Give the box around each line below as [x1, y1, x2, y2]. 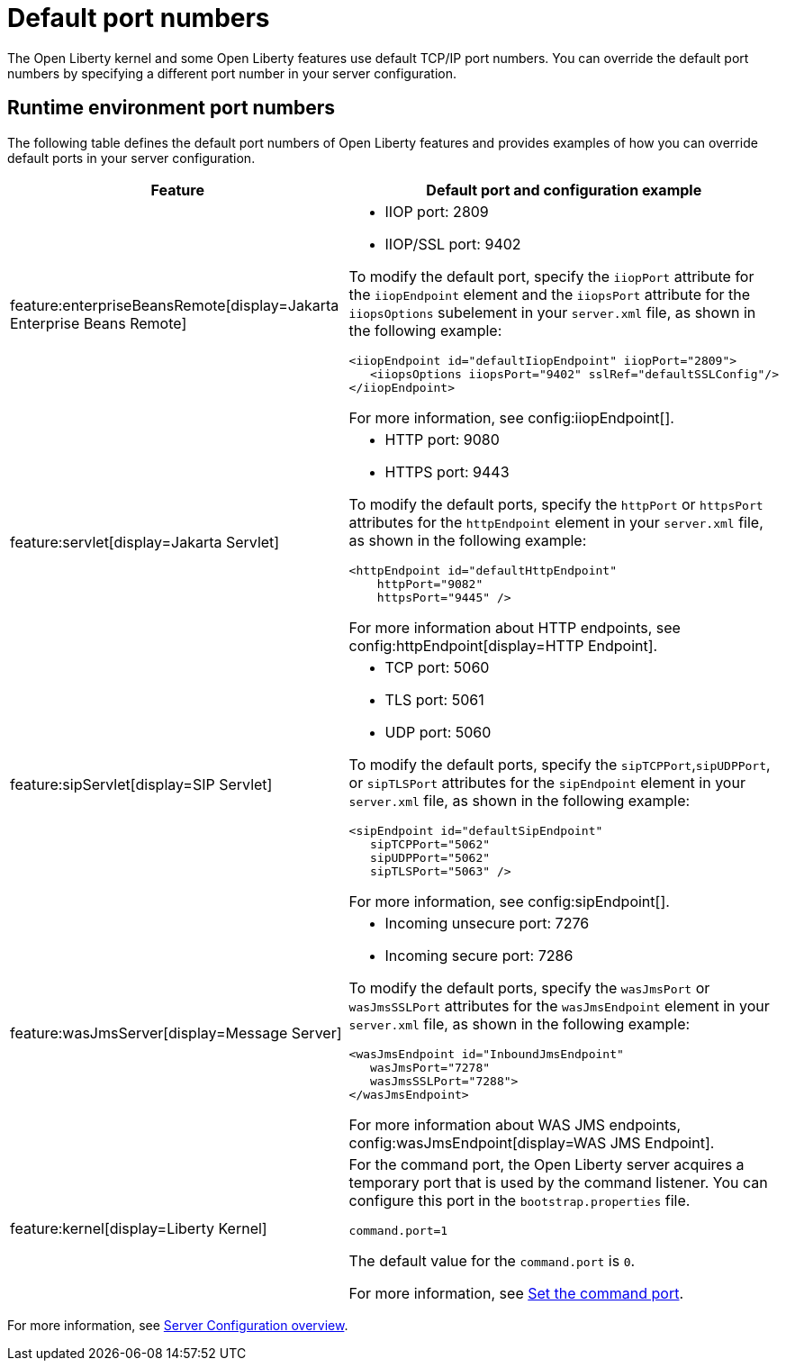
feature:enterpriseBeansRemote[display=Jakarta [10, 296, 339, 315]
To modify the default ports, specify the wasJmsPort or [348, 978, 710, 997]
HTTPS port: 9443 [384, 462, 510, 481]
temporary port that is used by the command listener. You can [348, 1173, 768, 1191]
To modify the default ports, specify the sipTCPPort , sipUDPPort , [348, 755, 771, 774]
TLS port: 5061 [384, 690, 484, 709]
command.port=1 [348, 1223, 448, 1237]
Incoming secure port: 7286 [384, 946, 574, 965]
